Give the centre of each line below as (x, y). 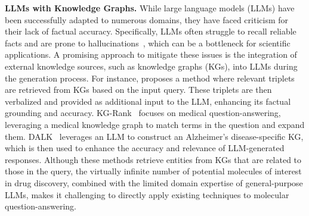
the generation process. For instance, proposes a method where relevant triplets (150, 78)
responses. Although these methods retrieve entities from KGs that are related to (153, 159)
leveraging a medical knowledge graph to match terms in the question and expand (155, 124)
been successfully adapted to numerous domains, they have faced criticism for (147, 19)
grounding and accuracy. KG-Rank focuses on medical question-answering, (143, 113)
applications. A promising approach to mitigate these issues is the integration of (151, 54)
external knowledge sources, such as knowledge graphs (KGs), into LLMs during (151, 66)
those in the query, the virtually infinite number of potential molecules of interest (153, 171)
